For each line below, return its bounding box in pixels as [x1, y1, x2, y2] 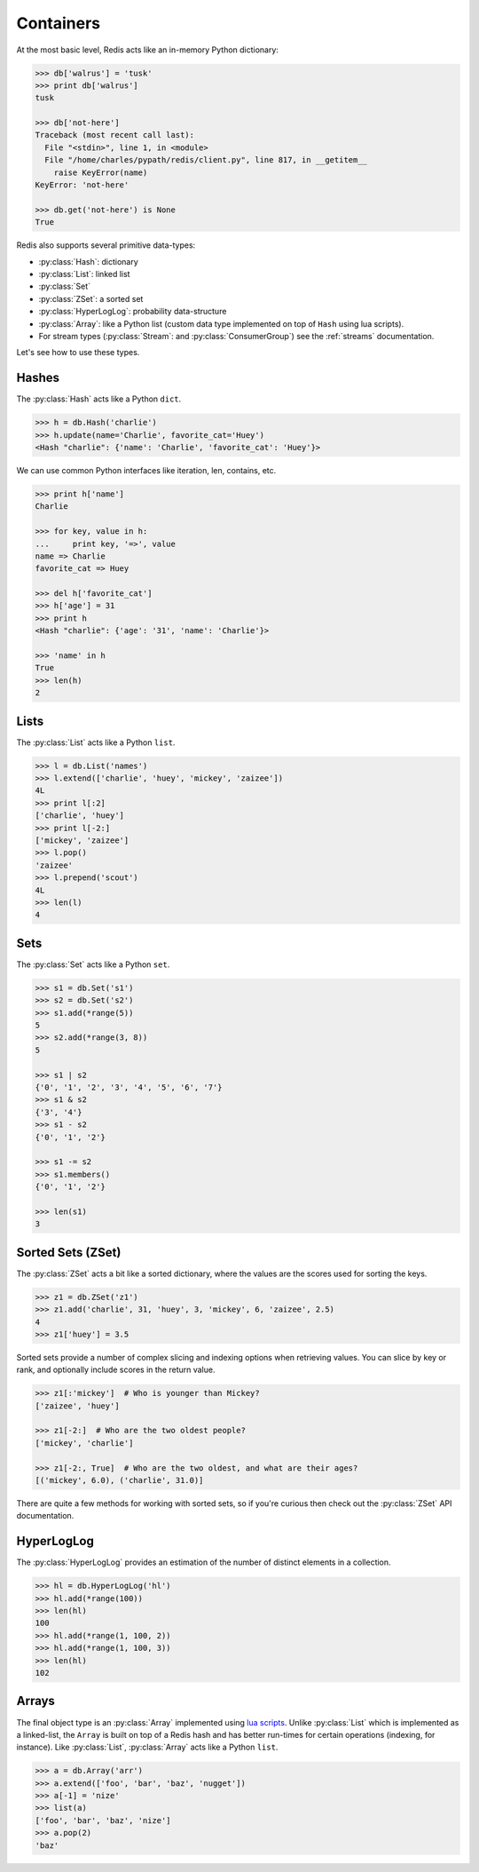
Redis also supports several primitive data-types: [16, 240, 196, 250]
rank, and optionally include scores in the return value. [16, 1364, 216, 1376]
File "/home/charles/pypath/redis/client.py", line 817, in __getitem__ [44, 155, 368, 165]
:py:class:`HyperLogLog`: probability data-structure [38, 306, 227, 317]
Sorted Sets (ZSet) [16, 1244, 122, 1260]
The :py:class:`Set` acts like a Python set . [16, 959, 170, 970]
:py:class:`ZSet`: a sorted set [38, 293, 144, 304]
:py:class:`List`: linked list [38, 268, 130, 279]
